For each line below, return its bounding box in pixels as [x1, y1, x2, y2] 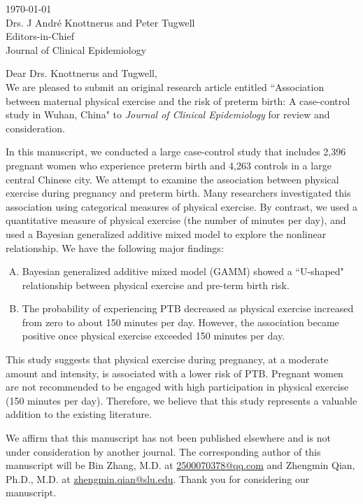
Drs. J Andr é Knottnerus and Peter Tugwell [6, 15, 195, 29]
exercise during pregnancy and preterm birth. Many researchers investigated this [6, 185, 351, 200]
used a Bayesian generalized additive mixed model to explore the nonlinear [6, 226, 327, 241]
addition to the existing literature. [6, 407, 152, 421]
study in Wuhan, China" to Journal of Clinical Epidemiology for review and [6, 107, 330, 122]
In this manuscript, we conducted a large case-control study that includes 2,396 [6, 144, 346, 159]
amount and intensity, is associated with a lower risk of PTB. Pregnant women [6, 365, 343, 380]
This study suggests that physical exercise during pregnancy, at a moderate [6, 352, 329, 367]
